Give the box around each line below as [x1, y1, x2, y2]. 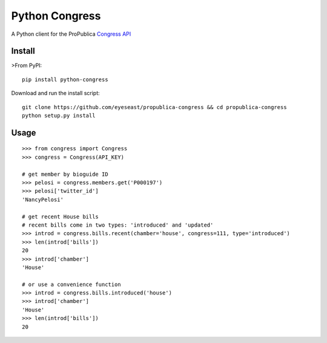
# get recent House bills [22, 213, 99, 220]
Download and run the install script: [11, 90, 100, 97]
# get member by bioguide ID [22, 170, 108, 178]
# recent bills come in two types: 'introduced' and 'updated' [22, 221, 214, 228]
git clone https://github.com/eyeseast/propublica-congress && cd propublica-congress [22, 104, 287, 110]
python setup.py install [22, 112, 96, 119]
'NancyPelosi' [22, 196, 64, 203]
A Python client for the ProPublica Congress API [11, 30, 131, 38]
